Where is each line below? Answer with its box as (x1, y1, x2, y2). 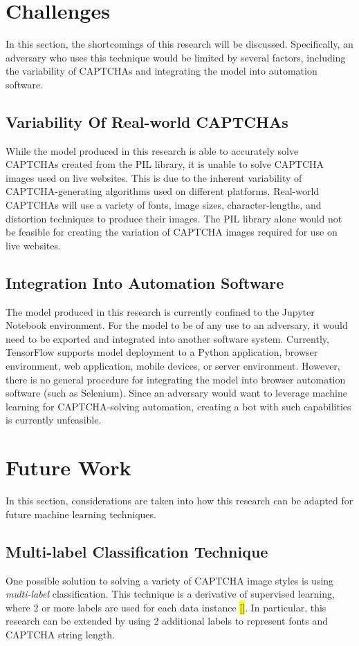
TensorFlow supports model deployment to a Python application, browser (6, 345, 318, 359)
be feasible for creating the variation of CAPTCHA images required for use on (6, 225, 338, 239)
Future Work (6, 453, 131, 482)
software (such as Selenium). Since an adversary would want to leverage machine (6, 386, 347, 400)
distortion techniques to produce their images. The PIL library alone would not (6, 211, 342, 225)
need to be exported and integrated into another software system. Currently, (6, 331, 329, 345)
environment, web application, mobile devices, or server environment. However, (6, 359, 340, 373)
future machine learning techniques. (6, 506, 156, 521)
